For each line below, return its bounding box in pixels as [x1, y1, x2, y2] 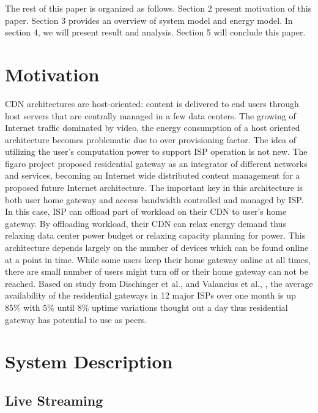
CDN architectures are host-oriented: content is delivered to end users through [5, 97, 299, 110]
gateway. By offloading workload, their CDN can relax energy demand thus [5, 217, 286, 229]
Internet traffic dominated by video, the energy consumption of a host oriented [5, 121, 300, 134]
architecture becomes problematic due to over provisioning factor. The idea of [5, 133, 296, 146]
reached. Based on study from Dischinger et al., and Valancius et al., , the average [5, 277, 313, 289]
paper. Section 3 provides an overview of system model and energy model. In [5, 13, 293, 26]
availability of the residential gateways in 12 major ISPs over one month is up [5, 289, 296, 302]
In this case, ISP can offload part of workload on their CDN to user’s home [5, 205, 287, 218]
